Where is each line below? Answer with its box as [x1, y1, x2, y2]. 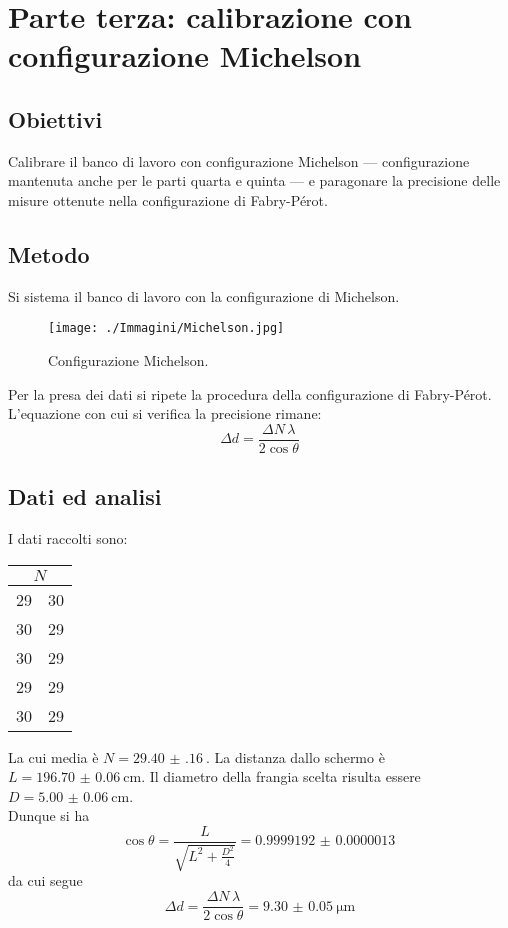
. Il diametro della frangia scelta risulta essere [141, 766, 421, 787]
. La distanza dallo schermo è [206, 746, 385, 767]
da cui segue [8, 870, 83, 891]
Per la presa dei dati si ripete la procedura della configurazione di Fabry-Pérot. [8, 383, 492, 404]
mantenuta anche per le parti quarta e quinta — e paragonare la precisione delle [8, 170, 501, 191]
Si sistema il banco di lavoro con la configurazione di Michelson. [8, 285, 400, 306]
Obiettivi [8, 103, 103, 134]
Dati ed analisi [8, 481, 162, 512]
